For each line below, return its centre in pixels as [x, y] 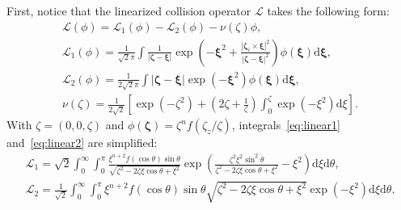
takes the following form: [328, 10]
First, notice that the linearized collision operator [129, 10]
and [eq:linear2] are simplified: [82, 143]
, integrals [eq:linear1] [286, 125]
